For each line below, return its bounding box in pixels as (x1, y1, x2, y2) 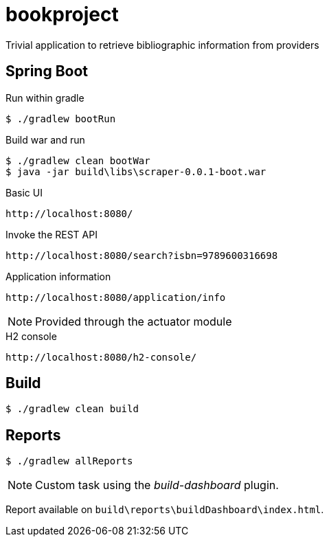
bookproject (5, 3, 119, 26)
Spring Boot (5, 63, 88, 80)
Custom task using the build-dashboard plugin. (35, 478, 279, 493)
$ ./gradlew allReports (5, 455, 133, 467)
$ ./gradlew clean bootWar (5, 155, 150, 166)
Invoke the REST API (5, 228, 98, 240)
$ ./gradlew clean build (5, 403, 139, 415)
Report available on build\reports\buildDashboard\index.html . (5, 504, 324, 516)
